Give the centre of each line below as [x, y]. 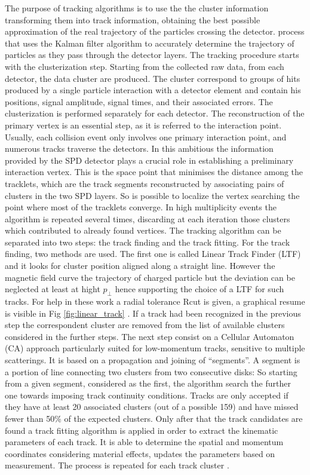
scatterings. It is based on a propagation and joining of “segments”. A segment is [153, 360]
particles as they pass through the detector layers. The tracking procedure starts [152, 55]
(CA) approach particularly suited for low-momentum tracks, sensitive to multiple [155, 348]
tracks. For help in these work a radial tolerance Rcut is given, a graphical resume [155, 301]
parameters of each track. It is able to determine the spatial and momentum [144, 442]
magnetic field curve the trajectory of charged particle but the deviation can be [150, 277]
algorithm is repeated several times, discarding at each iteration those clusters [148, 218]
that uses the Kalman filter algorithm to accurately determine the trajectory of [150, 43]
